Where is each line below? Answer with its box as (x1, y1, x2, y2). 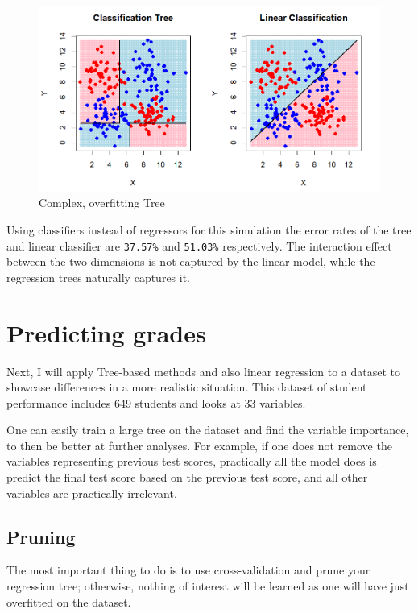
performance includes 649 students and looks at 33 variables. (6, 394, 306, 411)
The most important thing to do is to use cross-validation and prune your (6, 561, 370, 578)
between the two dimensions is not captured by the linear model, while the (6, 253, 375, 270)
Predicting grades (6, 316, 206, 349)
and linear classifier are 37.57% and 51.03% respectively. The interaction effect (6, 237, 392, 254)
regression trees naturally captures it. (6, 268, 191, 285)
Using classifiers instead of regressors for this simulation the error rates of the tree (6, 221, 412, 238)
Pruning (6, 524, 76, 549)
